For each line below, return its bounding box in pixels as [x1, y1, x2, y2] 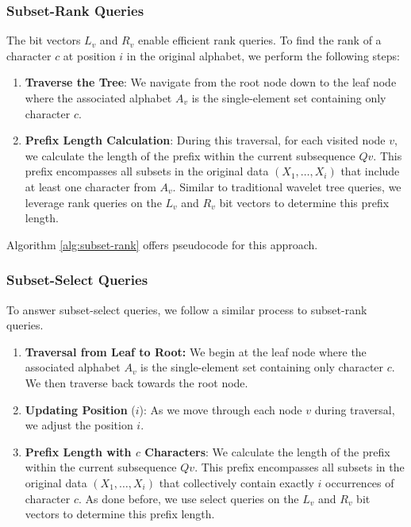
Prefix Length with [25, 443, 132, 460]
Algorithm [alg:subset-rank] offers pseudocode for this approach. [6, 236, 318, 252]
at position [63, 47, 116, 63]
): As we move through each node [139, 401, 302, 417]
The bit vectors [6, 32, 81, 48]
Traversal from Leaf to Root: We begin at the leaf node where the [25, 343, 367, 360]
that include [340, 163, 400, 179]
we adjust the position [25, 417, 133, 433]
